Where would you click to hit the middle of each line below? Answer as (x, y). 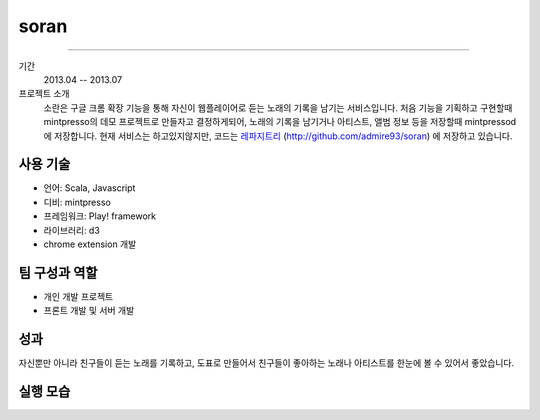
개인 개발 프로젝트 (78, 296)
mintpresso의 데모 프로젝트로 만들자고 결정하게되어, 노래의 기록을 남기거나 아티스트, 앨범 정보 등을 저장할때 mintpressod (280, 122)
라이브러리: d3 (71, 230)
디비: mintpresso (77, 202)
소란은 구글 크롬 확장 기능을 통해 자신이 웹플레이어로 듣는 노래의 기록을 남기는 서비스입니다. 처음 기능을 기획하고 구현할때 (278, 107)
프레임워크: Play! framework (100, 216)
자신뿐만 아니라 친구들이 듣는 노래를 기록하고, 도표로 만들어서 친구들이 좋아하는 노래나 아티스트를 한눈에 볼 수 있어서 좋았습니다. (266, 363)
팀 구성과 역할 (58, 272)
